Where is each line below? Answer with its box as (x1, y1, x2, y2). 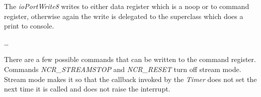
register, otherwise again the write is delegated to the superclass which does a (4, 10, 243, 21)
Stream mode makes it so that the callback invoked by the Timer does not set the (4, 73, 257, 84)
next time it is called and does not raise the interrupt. (4, 83, 170, 94)
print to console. (4, 20, 54, 31)
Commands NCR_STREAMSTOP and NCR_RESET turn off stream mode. (4, 63, 241, 74)
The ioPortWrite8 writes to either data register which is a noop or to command (4, 1, 249, 11)
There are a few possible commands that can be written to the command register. (4, 54, 256, 64)
